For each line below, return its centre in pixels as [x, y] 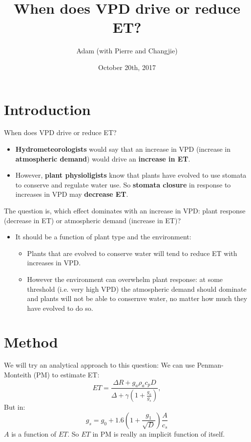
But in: [15, 407]
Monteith [18, 375]
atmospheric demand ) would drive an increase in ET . [103, 158]
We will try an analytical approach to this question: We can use [99, 365]
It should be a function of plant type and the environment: [103, 237]
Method [31, 341]
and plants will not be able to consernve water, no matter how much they [137, 298]
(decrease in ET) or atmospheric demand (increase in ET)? [93, 220]
